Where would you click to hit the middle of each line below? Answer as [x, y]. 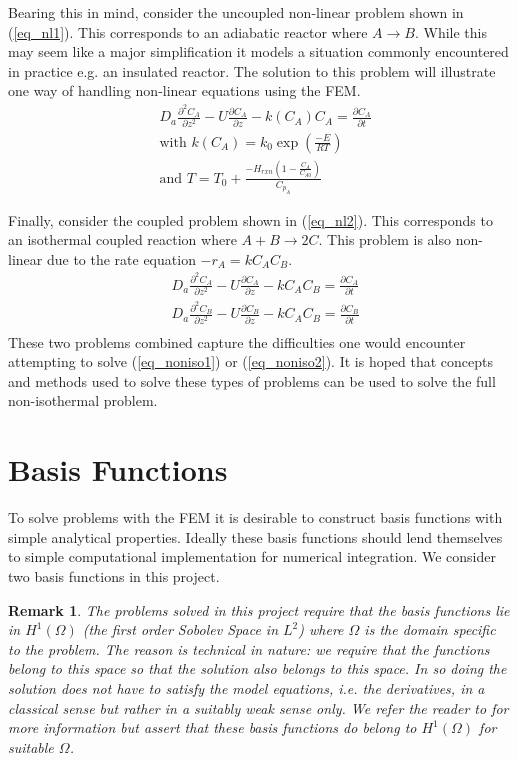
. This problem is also [385, 239]
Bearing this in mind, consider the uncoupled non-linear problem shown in [236, 12]
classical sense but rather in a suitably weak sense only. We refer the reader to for [258, 707]
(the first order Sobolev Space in [180, 629]
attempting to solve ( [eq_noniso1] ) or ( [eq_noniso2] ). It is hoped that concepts [251, 361]
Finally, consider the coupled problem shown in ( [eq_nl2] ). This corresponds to [250, 219]
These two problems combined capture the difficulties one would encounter [237, 341]
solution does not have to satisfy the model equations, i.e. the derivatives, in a [246, 687]
